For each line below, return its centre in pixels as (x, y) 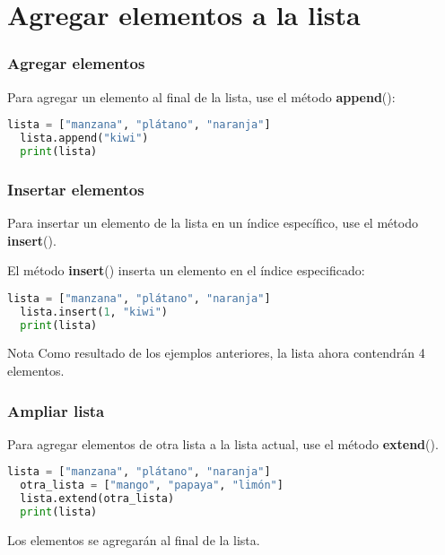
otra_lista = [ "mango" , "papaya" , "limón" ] (152, 486)
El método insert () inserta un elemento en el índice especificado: (186, 270)
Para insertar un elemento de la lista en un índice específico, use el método (213, 223)
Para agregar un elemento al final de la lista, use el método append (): (201, 96)
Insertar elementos (76, 189)
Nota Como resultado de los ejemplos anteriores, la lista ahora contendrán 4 (216, 353)
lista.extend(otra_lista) (97, 499)
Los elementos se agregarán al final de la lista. (134, 539)
